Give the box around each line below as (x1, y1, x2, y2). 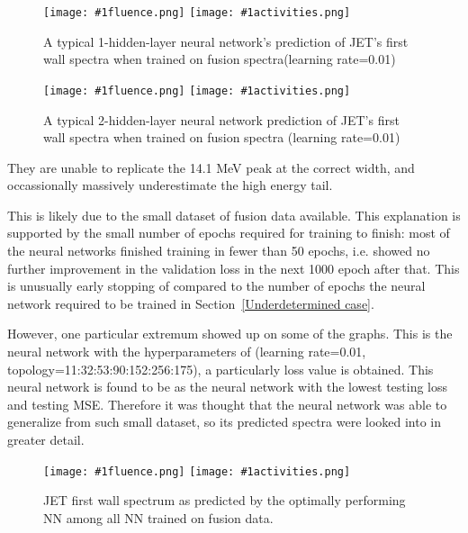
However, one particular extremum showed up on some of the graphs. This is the (7, 324, 453, 343)
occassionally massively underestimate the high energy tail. (7, 176, 333, 194)
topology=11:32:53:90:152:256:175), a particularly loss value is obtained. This (7, 359, 434, 378)
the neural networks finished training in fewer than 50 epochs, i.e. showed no (7, 241, 430, 260)
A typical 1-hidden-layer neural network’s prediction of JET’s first (43, 32, 409, 50)
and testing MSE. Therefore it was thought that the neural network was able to (7, 394, 447, 413)
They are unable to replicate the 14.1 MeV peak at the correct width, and (7, 158, 415, 176)
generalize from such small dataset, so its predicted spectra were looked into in (7, 412, 442, 431)
